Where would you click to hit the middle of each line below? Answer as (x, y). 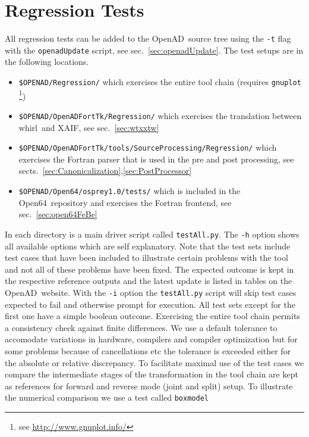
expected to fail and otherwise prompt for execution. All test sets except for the (150, 304)
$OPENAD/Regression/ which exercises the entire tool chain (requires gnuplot (160, 82)
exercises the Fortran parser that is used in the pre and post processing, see (156, 159)
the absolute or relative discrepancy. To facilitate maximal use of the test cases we (154, 362)
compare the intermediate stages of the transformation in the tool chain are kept (152, 374)
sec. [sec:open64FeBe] (58, 214)
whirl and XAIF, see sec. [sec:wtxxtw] (89, 127)
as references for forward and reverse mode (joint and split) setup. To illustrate (149, 386)
